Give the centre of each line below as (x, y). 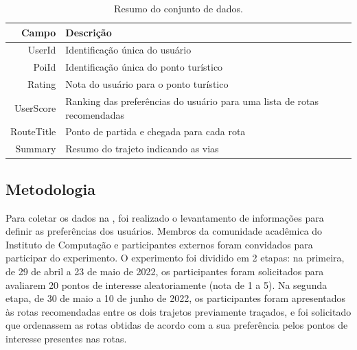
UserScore (35, 107)
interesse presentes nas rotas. (66, 338)
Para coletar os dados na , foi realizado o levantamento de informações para (165, 217)
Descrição (89, 32)
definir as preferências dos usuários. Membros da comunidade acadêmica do (164, 231)
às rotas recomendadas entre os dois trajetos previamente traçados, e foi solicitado (178, 311)
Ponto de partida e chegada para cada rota (156, 131)
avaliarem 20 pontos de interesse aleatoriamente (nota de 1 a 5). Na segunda (166, 284)
